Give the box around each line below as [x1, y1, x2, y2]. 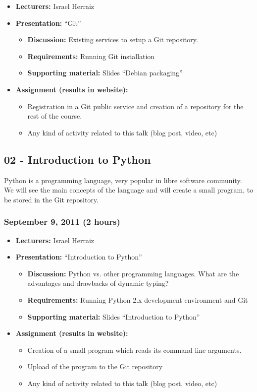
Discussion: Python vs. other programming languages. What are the [27, 268, 239, 278]
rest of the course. [27, 111, 82, 121]
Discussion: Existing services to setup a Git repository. [27, 34, 198, 45]
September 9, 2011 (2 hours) [4, 215, 120, 228]
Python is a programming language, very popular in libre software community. [4, 175, 242, 185]
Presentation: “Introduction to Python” [15, 252, 142, 262]
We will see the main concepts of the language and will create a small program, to [4, 185, 254, 195]
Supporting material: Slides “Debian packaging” [27, 67, 183, 78]
